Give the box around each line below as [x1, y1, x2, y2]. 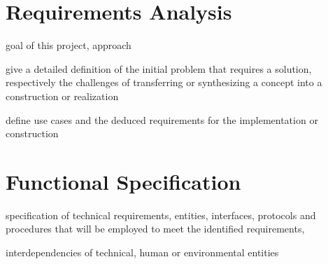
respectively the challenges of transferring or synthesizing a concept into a [6, 75, 322, 90]
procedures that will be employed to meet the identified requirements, [6, 221, 305, 236]
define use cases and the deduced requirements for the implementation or [6, 112, 318, 127]
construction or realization [6, 88, 119, 103]
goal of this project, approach [6, 38, 131, 53]
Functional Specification [6, 167, 241, 195]
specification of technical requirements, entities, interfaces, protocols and [6, 207, 316, 222]
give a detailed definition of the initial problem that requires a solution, [6, 61, 312, 76]
